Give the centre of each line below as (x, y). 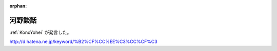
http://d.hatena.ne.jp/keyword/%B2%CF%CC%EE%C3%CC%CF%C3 (83, 42)
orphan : (18, 6)
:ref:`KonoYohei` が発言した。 (41, 32)
